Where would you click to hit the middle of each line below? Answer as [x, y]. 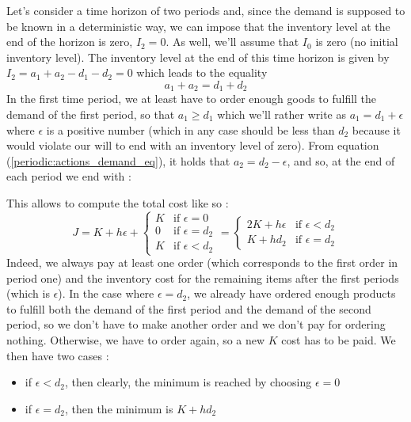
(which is [28, 293]
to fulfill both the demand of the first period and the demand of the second [189, 308]
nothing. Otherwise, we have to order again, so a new [136, 340]
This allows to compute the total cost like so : [118, 202]
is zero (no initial [357, 42]
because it [376, 129]
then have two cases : [58, 355]
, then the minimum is [119, 408]
